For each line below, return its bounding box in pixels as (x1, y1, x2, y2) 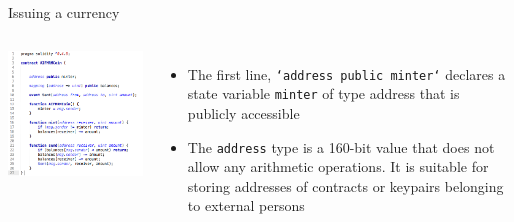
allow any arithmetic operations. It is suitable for (187, 156, 489, 177)
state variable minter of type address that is (187, 83, 460, 104)
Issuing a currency (8, 2, 120, 22)
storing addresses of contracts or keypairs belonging (187, 175, 504, 196)
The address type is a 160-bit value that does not (187, 136, 495, 157)
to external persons (187, 195, 305, 216)
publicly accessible (187, 102, 300, 123)
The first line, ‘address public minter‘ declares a (187, 63, 506, 84)
